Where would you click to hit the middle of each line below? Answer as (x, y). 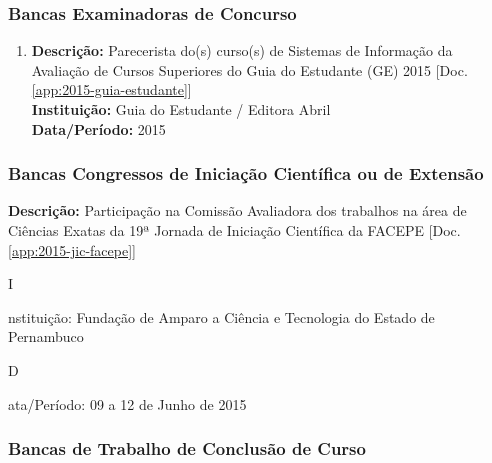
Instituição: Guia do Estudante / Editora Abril (181, 109)
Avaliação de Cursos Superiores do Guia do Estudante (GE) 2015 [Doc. (249, 69)
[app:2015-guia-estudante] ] (111, 89)
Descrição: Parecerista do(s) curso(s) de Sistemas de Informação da (242, 50)
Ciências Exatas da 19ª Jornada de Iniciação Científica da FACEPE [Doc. (234, 230)
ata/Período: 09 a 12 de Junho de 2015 (127, 403)
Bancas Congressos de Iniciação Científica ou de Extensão (246, 173)
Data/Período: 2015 (98, 128)
